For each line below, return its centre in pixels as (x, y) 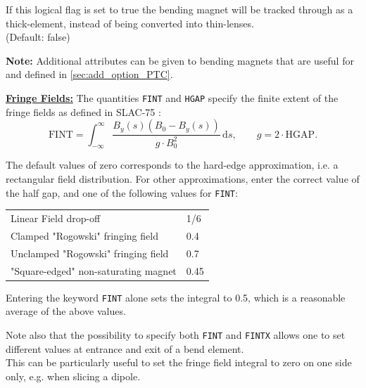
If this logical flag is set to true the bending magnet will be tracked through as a (179, 9)
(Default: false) (38, 37)
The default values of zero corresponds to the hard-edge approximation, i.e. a (172, 165)
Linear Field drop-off (56, 218)
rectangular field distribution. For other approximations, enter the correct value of (183, 179)
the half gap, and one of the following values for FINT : (122, 192)
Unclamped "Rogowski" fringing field (90, 253)
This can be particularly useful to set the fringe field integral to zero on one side (179, 362)
